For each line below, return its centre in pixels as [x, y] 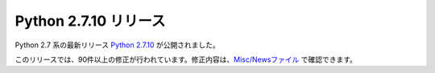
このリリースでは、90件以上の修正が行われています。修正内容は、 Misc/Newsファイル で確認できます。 [186, 59]
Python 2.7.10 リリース [90, 21]
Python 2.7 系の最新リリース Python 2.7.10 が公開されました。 [118, 45]
